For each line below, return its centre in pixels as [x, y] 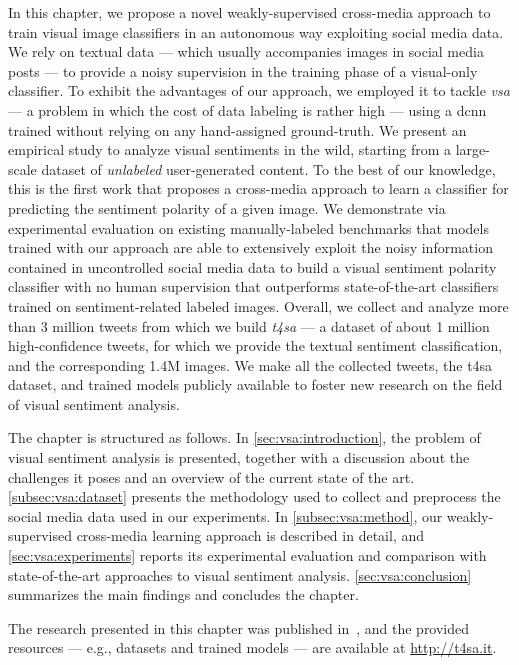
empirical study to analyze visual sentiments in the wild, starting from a [230, 149]
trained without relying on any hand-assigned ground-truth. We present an [237, 129]
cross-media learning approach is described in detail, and [250, 535]
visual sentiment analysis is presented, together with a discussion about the [239, 457]
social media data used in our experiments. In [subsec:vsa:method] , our [225, 515]
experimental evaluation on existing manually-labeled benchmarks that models [248, 227]
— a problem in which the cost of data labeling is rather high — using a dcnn [247, 109]
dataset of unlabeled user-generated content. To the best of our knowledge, [268, 168]
